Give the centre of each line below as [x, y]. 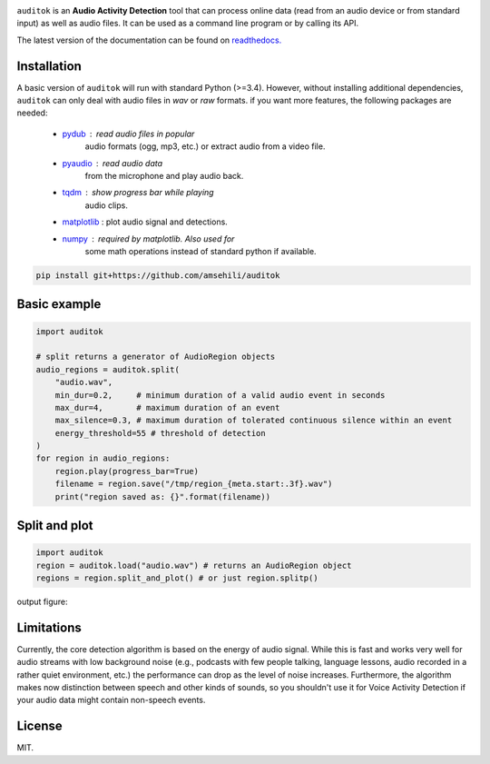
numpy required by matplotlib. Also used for [148, 238]
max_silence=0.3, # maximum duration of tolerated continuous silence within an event [254, 421]
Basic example [59, 304]
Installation [49, 66]
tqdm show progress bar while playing [138, 193]
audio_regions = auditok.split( [108, 369]
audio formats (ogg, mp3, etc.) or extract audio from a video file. [205, 146]
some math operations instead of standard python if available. [201, 251]
